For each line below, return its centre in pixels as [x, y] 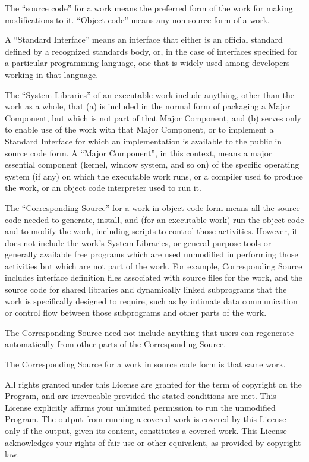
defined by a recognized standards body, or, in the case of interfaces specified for [151, 51]
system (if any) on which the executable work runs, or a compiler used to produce [154, 176]
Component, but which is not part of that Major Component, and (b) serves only [153, 117]
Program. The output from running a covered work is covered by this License [146, 419]
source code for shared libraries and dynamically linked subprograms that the [146, 289]
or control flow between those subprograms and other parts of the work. [136, 312]
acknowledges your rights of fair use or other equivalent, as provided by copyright [153, 442]
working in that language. [52, 74]
